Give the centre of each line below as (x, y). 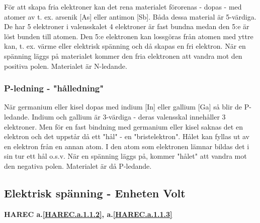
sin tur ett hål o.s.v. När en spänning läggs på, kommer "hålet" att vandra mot (125, 156)
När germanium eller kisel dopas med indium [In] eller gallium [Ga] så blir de (123, 107)
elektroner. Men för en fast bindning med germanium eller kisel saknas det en (123, 126)
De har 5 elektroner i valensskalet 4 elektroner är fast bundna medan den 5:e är (127, 26)
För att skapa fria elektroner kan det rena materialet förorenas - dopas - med (123, 7)
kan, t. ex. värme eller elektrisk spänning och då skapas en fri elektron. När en (125, 46)
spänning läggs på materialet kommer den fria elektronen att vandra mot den (123, 55)
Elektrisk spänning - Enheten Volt (95, 193)
